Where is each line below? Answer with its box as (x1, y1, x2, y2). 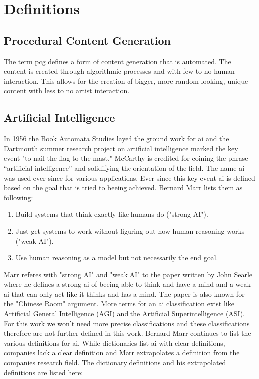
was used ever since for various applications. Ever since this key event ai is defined (4, 172, 255, 183)
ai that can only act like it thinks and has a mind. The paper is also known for (4, 288, 245, 299)
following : (4, 192, 33, 202)
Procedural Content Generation (4, 32, 171, 48)
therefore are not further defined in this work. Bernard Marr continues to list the (4, 328, 251, 338)
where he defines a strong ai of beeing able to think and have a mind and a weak (4, 279, 251, 289)
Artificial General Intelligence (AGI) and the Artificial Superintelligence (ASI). (4, 308, 245, 319)
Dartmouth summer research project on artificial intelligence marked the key (4, 143, 238, 153)
